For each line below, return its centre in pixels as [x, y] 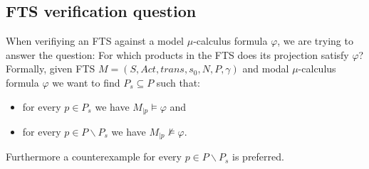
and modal [266, 69]
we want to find [86, 82]
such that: [178, 82]
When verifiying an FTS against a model [95, 41]
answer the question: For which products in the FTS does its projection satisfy [177, 54]
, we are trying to [315, 41]
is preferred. [258, 157]
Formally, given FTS [51, 69]
